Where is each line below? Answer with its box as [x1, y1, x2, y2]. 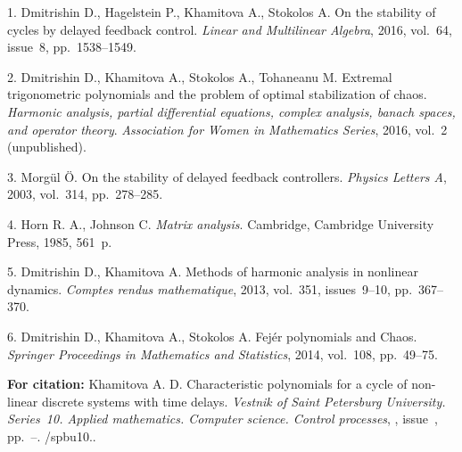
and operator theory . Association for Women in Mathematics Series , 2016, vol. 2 [7, 119, 448, 138]
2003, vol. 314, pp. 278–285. [7, 185, 163, 203]
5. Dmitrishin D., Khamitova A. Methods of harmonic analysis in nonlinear [7, 262, 418, 281]
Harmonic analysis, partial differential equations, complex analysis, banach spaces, [7, 102, 456, 120]
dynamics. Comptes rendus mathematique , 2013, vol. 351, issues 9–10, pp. [7, 279, 413, 298]
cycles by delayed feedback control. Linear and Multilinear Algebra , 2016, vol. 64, [7, 20, 452, 38]
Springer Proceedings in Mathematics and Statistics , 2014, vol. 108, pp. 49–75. [7, 344, 439, 363]
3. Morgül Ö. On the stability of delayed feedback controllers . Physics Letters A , [7, 167, 447, 185]
